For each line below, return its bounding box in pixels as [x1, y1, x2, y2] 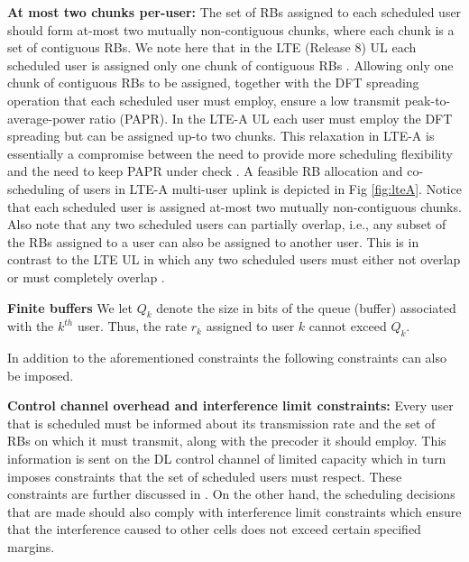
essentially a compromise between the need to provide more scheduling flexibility [7, 143, 453, 162]
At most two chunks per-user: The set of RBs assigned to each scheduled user [7, 3, 462, 21]
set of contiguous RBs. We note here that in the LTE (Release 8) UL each [7, 38, 417, 57]
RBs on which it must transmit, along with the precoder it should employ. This [7, 431, 446, 450]
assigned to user [206, 317, 295, 336]
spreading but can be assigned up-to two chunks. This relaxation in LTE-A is [7, 126, 435, 145]
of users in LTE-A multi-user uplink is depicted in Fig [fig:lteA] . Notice [69, 179, 462, 198]
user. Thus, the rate [77, 317, 188, 336]
